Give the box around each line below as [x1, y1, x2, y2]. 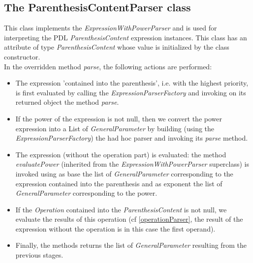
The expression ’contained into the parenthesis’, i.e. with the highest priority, [15, 78, 249, 88]
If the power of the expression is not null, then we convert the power [15, 113, 222, 123]
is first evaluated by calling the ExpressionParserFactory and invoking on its [15, 87, 246, 97]
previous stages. [15, 250, 63, 260]
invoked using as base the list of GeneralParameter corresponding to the [15, 168, 233, 178]
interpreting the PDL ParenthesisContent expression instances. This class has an [4, 32, 247, 42]
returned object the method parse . [15, 97, 119, 107]
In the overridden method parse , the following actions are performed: [4, 61, 212, 71]
